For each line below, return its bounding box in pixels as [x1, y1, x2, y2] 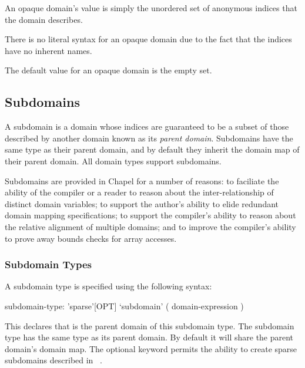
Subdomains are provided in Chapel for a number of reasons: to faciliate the [5, 174, 279, 187]
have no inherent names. [5, 44, 92, 56]
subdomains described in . [5, 354, 102, 366]
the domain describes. [5, 13, 83, 25]
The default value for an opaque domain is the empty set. [5, 64, 212, 76]
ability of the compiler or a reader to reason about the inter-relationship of [5, 186, 274, 198]
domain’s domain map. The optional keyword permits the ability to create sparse [5, 342, 297, 355]
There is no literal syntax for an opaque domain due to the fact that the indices [5, 33, 292, 45]
